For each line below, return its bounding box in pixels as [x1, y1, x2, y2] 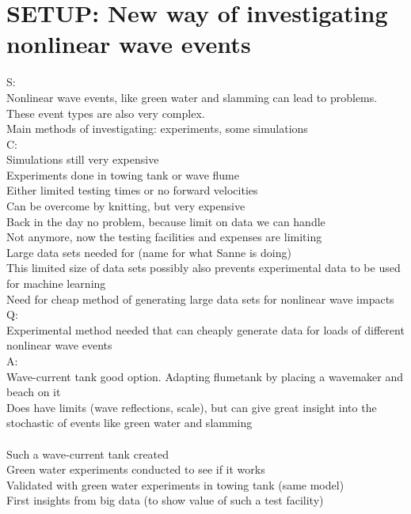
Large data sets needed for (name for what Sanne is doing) [6, 244, 291, 260]
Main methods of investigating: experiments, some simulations [6, 120, 308, 137]
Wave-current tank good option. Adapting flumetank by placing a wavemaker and [6, 368, 404, 384]
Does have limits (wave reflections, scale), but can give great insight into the [6, 399, 377, 415]
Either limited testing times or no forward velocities [6, 182, 258, 198]
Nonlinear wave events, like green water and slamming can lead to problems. [6, 89, 378, 105]
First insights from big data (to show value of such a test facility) [6, 492, 324, 508]
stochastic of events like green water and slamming [6, 414, 253, 431]
